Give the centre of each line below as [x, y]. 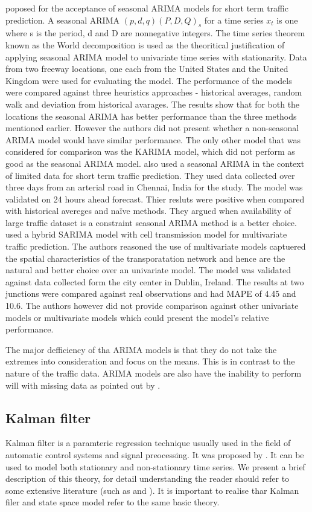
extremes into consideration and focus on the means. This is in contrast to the [150, 361]
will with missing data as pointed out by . [83, 385]
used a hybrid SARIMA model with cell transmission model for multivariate [146, 234]
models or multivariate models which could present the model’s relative [137, 317]
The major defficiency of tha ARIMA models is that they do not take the [141, 349]
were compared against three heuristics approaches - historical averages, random [154, 92]
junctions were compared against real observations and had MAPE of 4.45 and [151, 293]
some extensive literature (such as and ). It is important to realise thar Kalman [152, 490]
